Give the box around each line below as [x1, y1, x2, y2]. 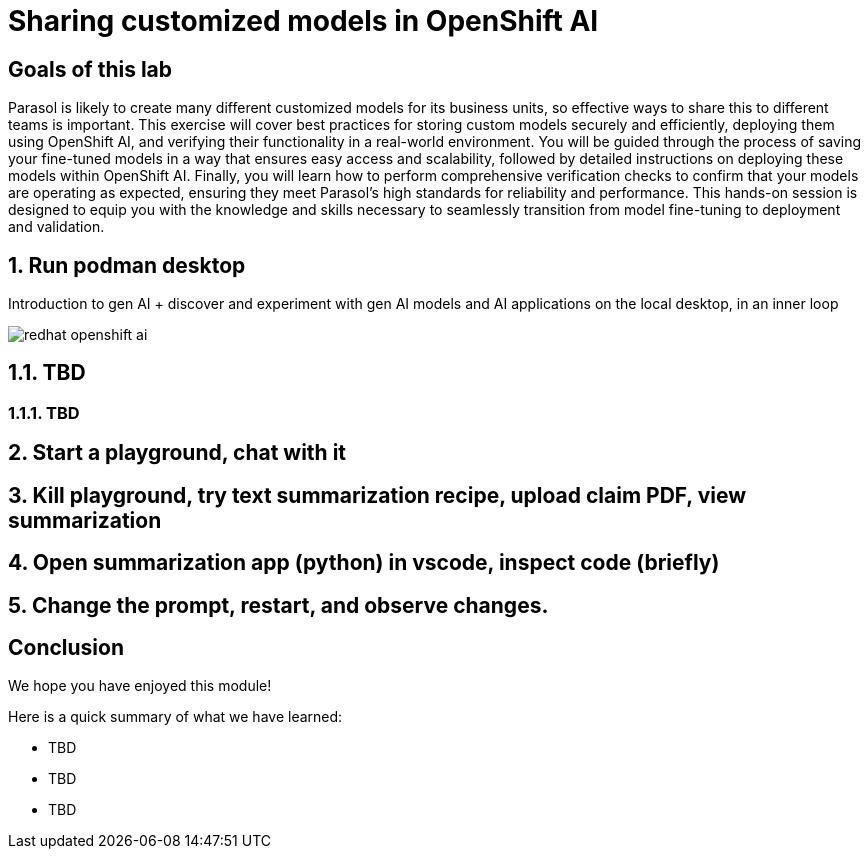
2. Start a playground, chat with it [8, 440, 347, 466]
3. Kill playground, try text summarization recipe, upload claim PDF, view [8, 482, 747, 508]
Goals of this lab [8, 56, 173, 82]
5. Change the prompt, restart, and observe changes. [8, 592, 549, 618]
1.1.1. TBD [8, 402, 80, 423]
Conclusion [8, 634, 125, 660]
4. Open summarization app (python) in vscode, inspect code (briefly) [8, 550, 720, 576]
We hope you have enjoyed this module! [8, 677, 272, 695]
